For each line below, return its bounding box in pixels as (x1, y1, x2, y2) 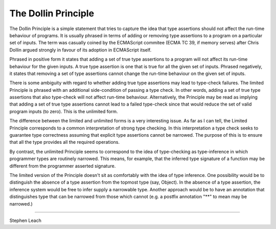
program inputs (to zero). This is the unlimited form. (9, 108, 118, 114)
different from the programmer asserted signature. (9, 163, 116, 169)
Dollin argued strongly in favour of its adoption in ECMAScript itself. (9, 46, 152, 53)
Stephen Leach (9, 217, 42, 223)
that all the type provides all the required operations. (9, 139, 120, 145)
